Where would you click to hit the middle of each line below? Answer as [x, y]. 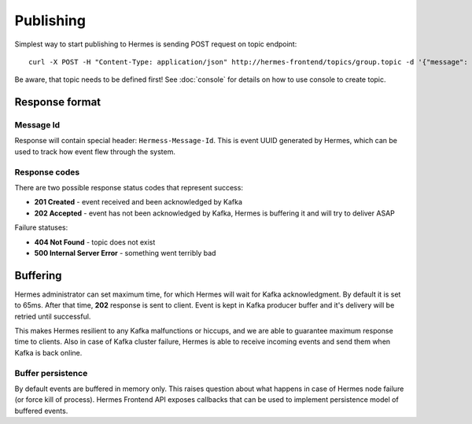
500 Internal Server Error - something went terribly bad [125, 253]
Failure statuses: [41, 227]
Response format [58, 102]
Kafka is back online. [48, 352]
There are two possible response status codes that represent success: [129, 188]
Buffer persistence [51, 373]
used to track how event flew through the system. [95, 151]
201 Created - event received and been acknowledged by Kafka [138, 202]
